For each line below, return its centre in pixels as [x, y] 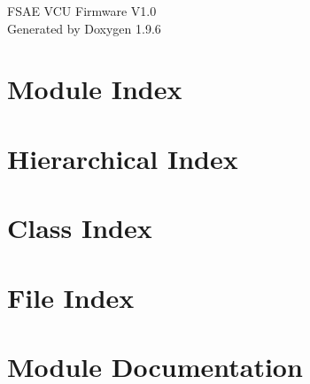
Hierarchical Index [123, 158]
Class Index [80, 228]
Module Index [95, 89]
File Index [71, 297]
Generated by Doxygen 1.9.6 [84, 28]
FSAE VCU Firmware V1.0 [82, 11]
